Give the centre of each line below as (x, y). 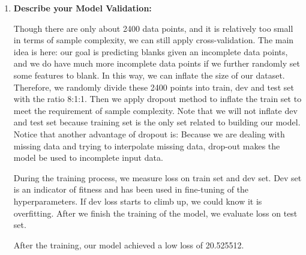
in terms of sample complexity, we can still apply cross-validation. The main (154, 40)
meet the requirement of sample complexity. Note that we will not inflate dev (155, 110)
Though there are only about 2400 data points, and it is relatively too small (153, 28)
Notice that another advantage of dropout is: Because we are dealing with (149, 133)
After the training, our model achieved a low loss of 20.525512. (129, 244)
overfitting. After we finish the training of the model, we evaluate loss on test (155, 213)
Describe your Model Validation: (82, 8)
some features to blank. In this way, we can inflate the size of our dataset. (149, 75)
